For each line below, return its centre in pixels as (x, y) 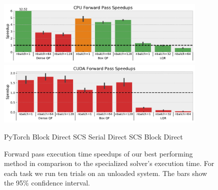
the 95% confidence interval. (47, 183)
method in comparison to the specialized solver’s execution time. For (109, 163)
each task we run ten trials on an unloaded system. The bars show (106, 173)
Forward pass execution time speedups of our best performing (98, 153)
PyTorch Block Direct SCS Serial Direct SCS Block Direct (93, 137)
